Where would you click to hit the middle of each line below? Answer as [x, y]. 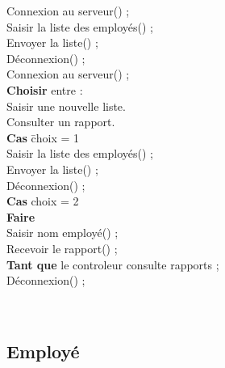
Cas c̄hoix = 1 [43, 137]
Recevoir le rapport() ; [62, 248]
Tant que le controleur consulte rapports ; [113, 264]
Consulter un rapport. [61, 122]
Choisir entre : [45, 89]
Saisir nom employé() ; [62, 233]
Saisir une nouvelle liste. [66, 106]
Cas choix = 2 [43, 201]
